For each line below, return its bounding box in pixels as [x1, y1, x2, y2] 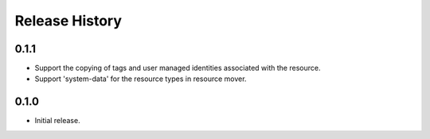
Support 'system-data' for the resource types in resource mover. [34, 74, 247, 83]
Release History [14, 12, 123, 29]
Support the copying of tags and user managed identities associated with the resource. [34, 64, 321, 73]
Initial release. [34, 116, 80, 125]
